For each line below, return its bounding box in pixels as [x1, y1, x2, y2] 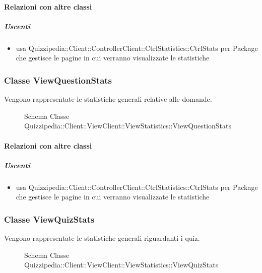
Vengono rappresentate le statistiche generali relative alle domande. [4, 94, 212, 104]
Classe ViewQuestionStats [4, 74, 112, 86]
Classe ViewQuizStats [4, 213, 95, 225]
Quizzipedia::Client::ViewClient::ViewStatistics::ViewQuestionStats [24, 120, 232, 131]
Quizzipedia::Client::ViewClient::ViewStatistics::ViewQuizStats [24, 259, 219, 270]
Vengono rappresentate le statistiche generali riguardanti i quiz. [4, 233, 200, 243]
